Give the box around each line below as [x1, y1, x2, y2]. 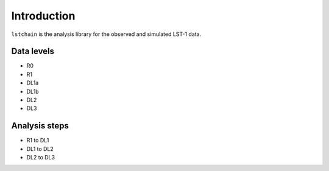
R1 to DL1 [26, 137, 49, 144]
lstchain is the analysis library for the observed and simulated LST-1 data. [11, 30, 202, 38]
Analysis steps [11, 120, 69, 131]
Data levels [11, 46, 55, 57]
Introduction [11, 9, 76, 23]
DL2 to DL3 [26, 154, 55, 161]
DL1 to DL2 [26, 145, 54, 152]
